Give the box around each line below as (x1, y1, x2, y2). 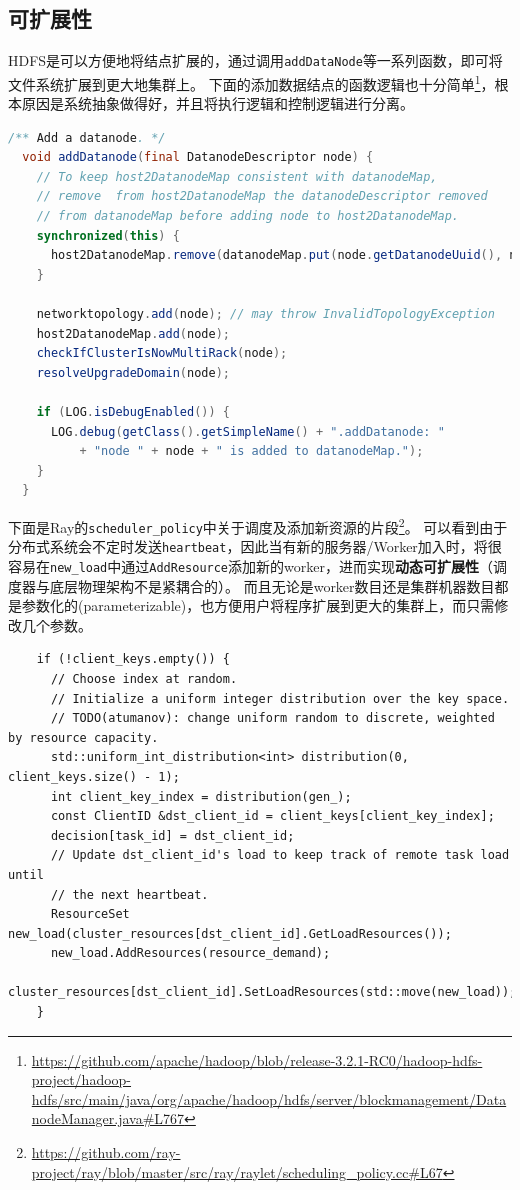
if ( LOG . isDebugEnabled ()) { (36, 405, 231, 420)
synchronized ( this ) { (36, 228, 180, 243)
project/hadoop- (31, 1069, 132, 1090)
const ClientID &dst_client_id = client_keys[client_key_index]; (50, 809, 495, 824)
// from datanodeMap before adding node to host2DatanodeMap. (36, 209, 460, 224)
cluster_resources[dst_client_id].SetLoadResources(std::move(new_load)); (8, 985, 517, 1000)
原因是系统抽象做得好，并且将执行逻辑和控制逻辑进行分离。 (21, 93, 414, 114)
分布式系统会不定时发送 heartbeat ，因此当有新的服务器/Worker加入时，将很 (8, 536, 502, 557)
